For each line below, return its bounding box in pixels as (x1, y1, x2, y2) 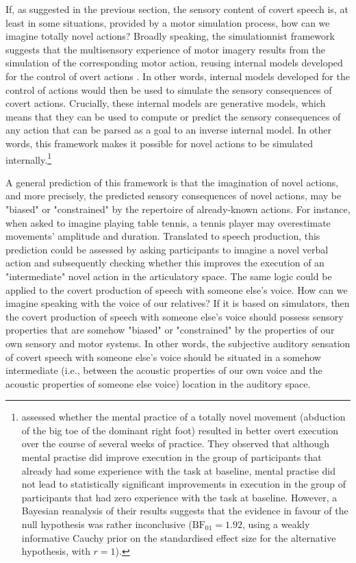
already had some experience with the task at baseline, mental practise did (21, 463, 335, 477)
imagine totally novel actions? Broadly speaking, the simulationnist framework (5, 29, 335, 43)
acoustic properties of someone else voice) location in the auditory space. (5, 376, 311, 390)
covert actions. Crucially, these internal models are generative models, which (5, 96, 326, 110)
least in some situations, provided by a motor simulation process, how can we (5, 15, 330, 29)
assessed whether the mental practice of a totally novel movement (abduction (21, 410, 346, 424)
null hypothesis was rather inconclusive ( (21, 517, 192, 531)
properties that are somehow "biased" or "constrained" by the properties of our (5, 323, 335, 337)
